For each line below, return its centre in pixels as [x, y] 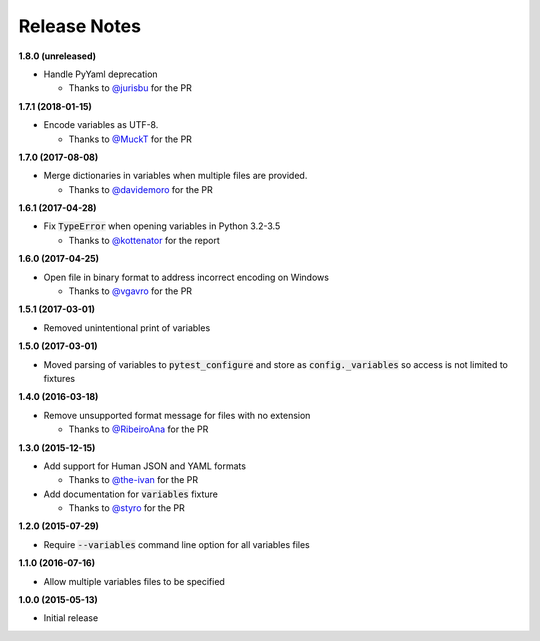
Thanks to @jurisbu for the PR [130, 88]
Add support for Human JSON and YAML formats [145, 466]
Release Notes [80, 26]
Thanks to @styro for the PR [126, 508]
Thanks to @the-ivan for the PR [133, 480]
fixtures [59, 378]
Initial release [71, 618]
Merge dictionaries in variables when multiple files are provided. [175, 176]
